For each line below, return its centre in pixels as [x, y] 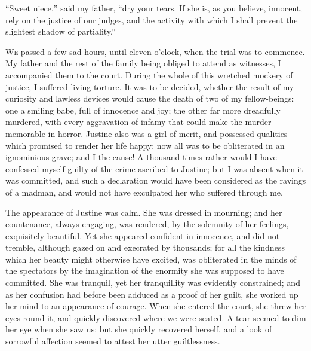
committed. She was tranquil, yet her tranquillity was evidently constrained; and [153, 283]
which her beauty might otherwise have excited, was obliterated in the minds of [151, 259]
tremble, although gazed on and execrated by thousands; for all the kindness [145, 247]
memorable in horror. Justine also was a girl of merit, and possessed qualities [147, 133]
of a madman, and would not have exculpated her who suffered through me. [144, 192]
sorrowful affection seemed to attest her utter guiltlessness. [113, 341]
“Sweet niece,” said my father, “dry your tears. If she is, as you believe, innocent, [154, 8]
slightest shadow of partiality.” [61, 31]
